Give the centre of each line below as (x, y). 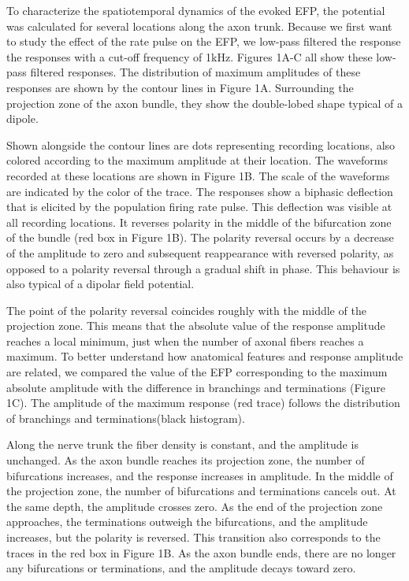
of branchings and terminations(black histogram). (126, 418)
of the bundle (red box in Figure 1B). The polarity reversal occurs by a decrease (200, 237)
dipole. (22, 118)
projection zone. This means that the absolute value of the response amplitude (196, 326)
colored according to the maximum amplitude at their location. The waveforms (197, 160)
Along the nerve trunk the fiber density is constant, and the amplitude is (182, 444)
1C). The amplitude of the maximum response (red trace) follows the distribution (203, 403)
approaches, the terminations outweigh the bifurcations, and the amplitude (187, 522)
